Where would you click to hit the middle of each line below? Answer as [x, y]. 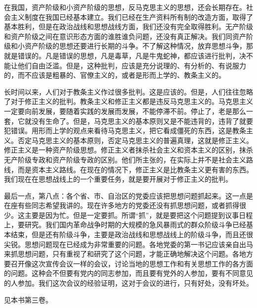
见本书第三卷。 [28, 299]
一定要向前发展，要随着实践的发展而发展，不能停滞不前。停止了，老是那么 [125, 111]
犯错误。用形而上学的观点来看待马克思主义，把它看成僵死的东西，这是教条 [125, 130]
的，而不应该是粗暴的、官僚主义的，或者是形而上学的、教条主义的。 [115, 75]
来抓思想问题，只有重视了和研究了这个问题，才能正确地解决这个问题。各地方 [128, 254]
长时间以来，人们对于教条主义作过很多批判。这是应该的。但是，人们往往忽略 [128, 91]
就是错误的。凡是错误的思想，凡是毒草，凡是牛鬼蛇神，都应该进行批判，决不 [128, 55]
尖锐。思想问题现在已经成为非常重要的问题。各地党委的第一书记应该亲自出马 [128, 244]
